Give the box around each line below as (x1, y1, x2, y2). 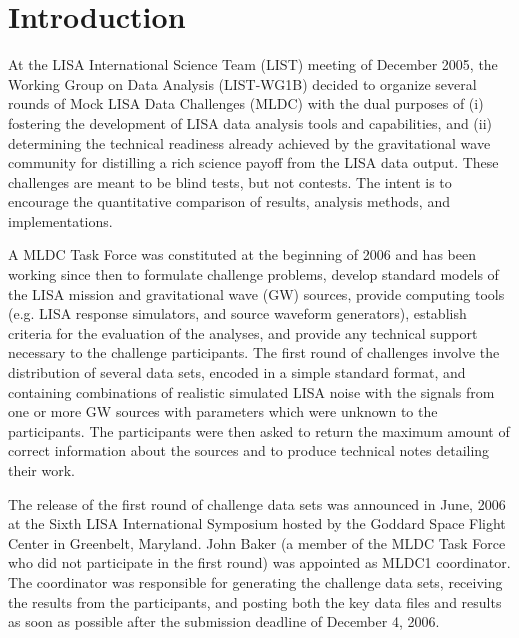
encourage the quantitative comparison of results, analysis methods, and (8, 191, 450, 212)
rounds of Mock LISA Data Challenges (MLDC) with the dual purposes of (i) (8, 93, 484, 114)
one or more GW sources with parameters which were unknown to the (8, 401, 438, 422)
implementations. (8, 210, 113, 231)
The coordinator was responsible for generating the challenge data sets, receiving (8, 571, 503, 592)
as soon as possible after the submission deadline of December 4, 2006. (8, 611, 440, 632)
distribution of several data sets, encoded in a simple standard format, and (8, 362, 466, 383)
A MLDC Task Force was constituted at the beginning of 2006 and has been (8, 244, 476, 265)
